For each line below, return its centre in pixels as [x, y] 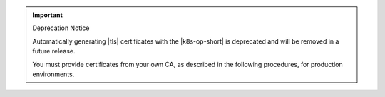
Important [48, 15]
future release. [54, 51]
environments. [53, 74]
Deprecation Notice [61, 28]
